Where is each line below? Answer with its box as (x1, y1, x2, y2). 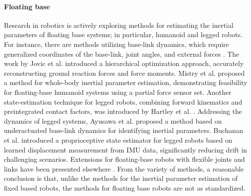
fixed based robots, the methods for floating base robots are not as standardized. (4, 182, 246, 193)
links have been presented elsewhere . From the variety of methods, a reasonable (4, 163, 244, 174)
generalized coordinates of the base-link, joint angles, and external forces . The (4, 48, 239, 59)
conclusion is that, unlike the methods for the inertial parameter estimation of (4, 173, 238, 183)
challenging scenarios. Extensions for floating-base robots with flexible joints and (4, 154, 245, 164)
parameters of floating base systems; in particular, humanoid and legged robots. (4, 29, 243, 40)
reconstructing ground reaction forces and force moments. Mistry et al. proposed (4, 67, 245, 78)
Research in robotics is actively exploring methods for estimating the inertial (4, 20, 233, 30)
